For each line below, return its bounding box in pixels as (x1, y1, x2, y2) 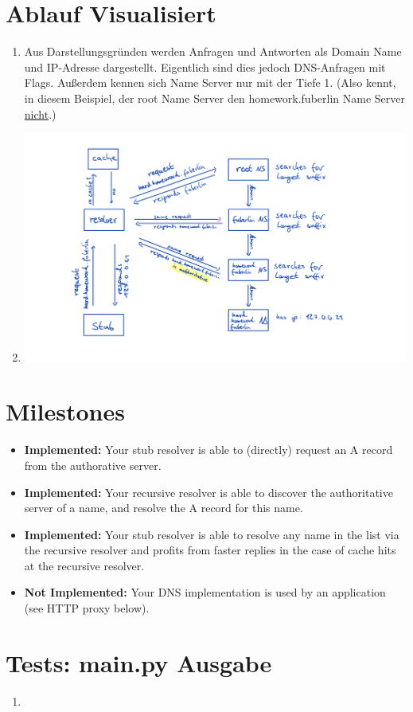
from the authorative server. (24, 456, 162, 473)
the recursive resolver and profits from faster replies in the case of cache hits (24, 542, 396, 558)
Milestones (6, 395, 125, 428)
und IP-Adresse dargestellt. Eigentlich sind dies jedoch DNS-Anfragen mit (24, 58, 386, 75)
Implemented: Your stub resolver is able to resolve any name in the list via (24, 526, 399, 542)
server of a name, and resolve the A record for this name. (24, 499, 303, 516)
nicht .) (24, 105, 56, 122)
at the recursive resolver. (24, 557, 145, 573)
